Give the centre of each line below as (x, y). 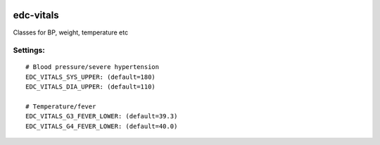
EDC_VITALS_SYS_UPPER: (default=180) (91, 77)
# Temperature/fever (61, 107)
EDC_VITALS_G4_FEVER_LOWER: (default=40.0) (102, 126)
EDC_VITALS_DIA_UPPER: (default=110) (91, 87)
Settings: (29, 51)
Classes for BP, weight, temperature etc (71, 32)
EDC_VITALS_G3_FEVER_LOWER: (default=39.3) (102, 116)
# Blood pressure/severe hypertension (93, 67)
